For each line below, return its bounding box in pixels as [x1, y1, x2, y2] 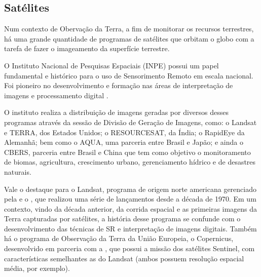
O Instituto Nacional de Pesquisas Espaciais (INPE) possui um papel [4, 60, 219, 70]
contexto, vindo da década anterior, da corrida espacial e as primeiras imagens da [4, 203, 257, 214]
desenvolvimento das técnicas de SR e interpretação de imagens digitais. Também [4, 223, 257, 233]
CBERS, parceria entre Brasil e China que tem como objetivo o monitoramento [4, 146, 251, 157]
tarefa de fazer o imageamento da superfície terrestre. [4, 43, 170, 54]
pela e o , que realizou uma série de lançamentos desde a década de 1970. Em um [4, 193, 256, 204]
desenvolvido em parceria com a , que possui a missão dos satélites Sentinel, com [4, 243, 255, 254]
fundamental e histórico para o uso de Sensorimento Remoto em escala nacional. [4, 70, 253, 81]
